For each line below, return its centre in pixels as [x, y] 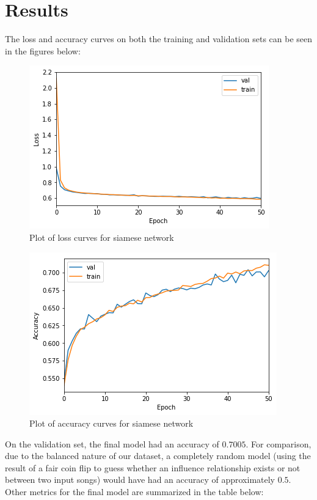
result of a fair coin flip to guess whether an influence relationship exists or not [153, 467]
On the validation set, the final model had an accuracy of [112, 443]
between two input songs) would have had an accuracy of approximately [140, 480]
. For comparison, [279, 443]
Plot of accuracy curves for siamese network [111, 423]
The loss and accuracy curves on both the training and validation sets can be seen [159, 39]
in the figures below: [43, 50]
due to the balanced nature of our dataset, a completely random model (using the [158, 456]
